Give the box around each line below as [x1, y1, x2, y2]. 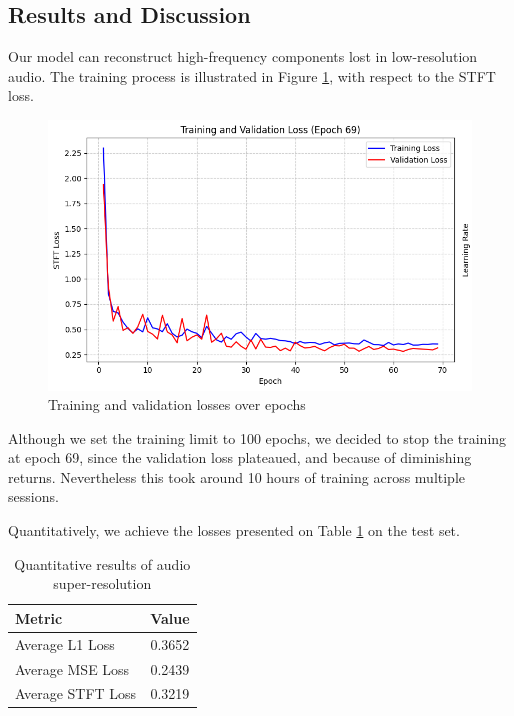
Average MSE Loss [15, 658, 130, 679]
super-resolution [53, 573, 152, 594]
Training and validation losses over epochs [48, 394, 306, 415]
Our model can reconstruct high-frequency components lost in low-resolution [8, 46, 478, 67]
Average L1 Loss [15, 633, 115, 654]
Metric [15, 607, 63, 628]
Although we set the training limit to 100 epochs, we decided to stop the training [8, 427, 507, 448]
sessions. [8, 486, 59, 507]
